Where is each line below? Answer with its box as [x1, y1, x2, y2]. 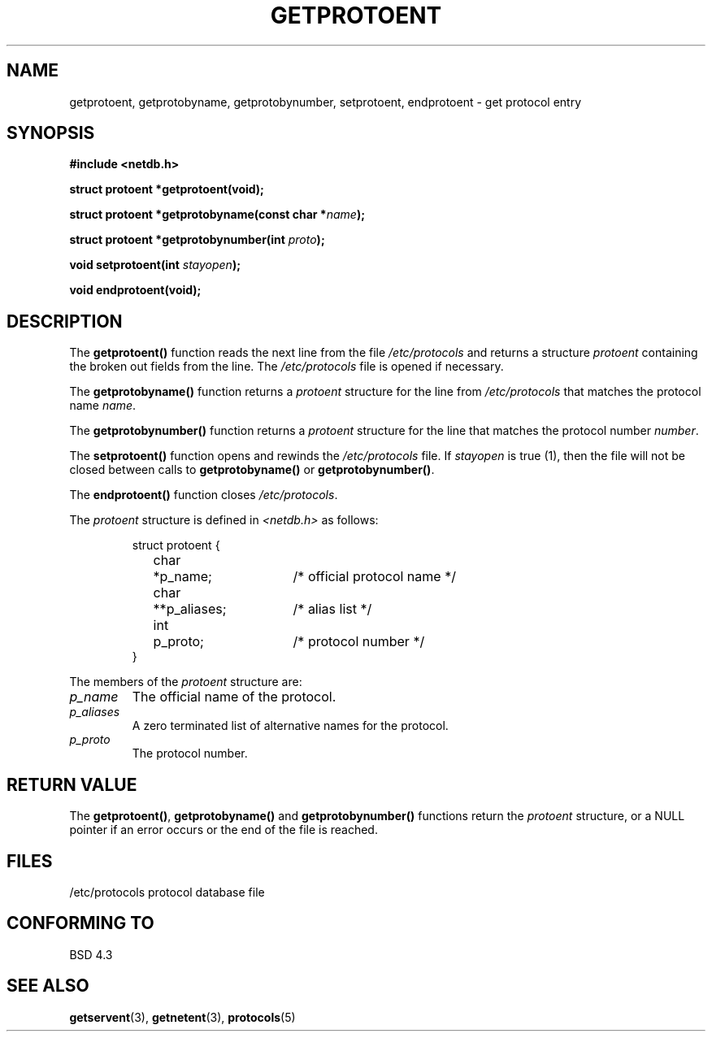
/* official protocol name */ [293, 568, 456, 585]
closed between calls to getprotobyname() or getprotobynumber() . [69, 463, 435, 477]
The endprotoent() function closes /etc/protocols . [69, 488, 338, 502]
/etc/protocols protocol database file [69, 884, 265, 899]
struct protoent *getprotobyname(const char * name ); [69, 207, 365, 222]
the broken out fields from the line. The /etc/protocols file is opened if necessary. [69, 359, 504, 374]
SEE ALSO [7, 975, 89, 997]
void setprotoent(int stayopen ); [69, 258, 241, 272]
